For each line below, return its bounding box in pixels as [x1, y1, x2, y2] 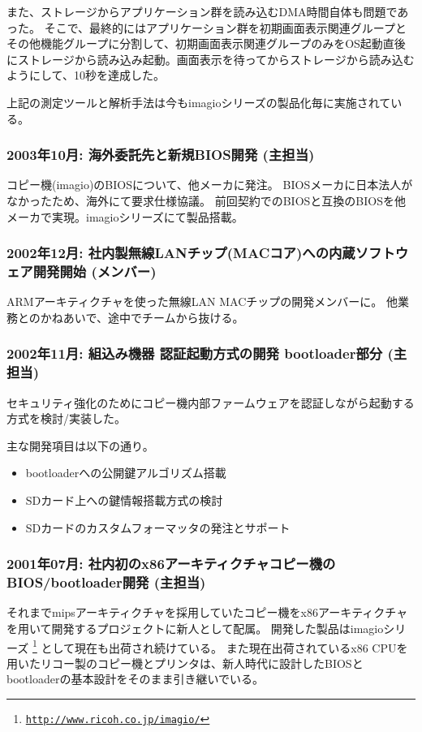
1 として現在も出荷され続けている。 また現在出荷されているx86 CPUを [32, 636, 408, 656]
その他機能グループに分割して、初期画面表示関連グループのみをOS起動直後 [6, 35, 406, 52]
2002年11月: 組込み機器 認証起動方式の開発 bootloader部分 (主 [6, 343, 407, 364]
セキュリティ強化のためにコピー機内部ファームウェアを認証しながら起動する [6, 394, 415, 411]
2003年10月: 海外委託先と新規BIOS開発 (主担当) [6, 144, 315, 165]
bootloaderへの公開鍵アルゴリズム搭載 [25, 464, 226, 481]
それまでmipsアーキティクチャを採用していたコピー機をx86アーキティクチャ [6, 604, 408, 621]
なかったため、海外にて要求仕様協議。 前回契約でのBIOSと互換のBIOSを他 [6, 192, 406, 209]
